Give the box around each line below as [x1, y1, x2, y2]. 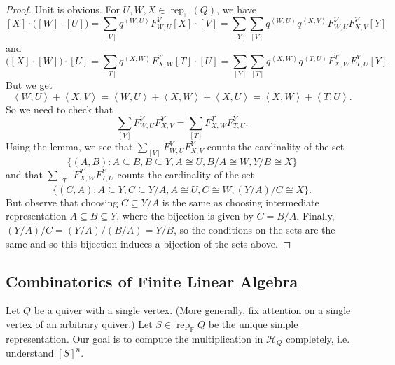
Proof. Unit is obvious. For [6, 2, 120, 16]
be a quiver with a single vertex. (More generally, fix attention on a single [34, 303, 351, 317]
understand [6, 345, 54, 360]
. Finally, [296, 208, 335, 223]
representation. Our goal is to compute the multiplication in [6, 331, 263, 345]
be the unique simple [208, 316, 298, 331]
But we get [6, 78, 53, 92]
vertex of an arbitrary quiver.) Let [6, 316, 153, 331]
